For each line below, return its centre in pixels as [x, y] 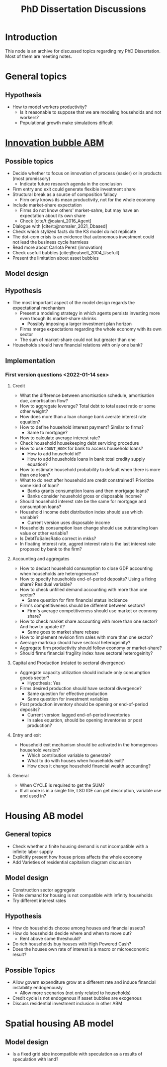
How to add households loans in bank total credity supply [86, 459]
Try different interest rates [39, 900]
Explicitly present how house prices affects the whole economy [77, 857]
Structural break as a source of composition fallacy [65, 194]
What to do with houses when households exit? [76, 760]
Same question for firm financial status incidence [78, 600]
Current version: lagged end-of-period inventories [79, 714]
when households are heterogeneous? [59, 573]
